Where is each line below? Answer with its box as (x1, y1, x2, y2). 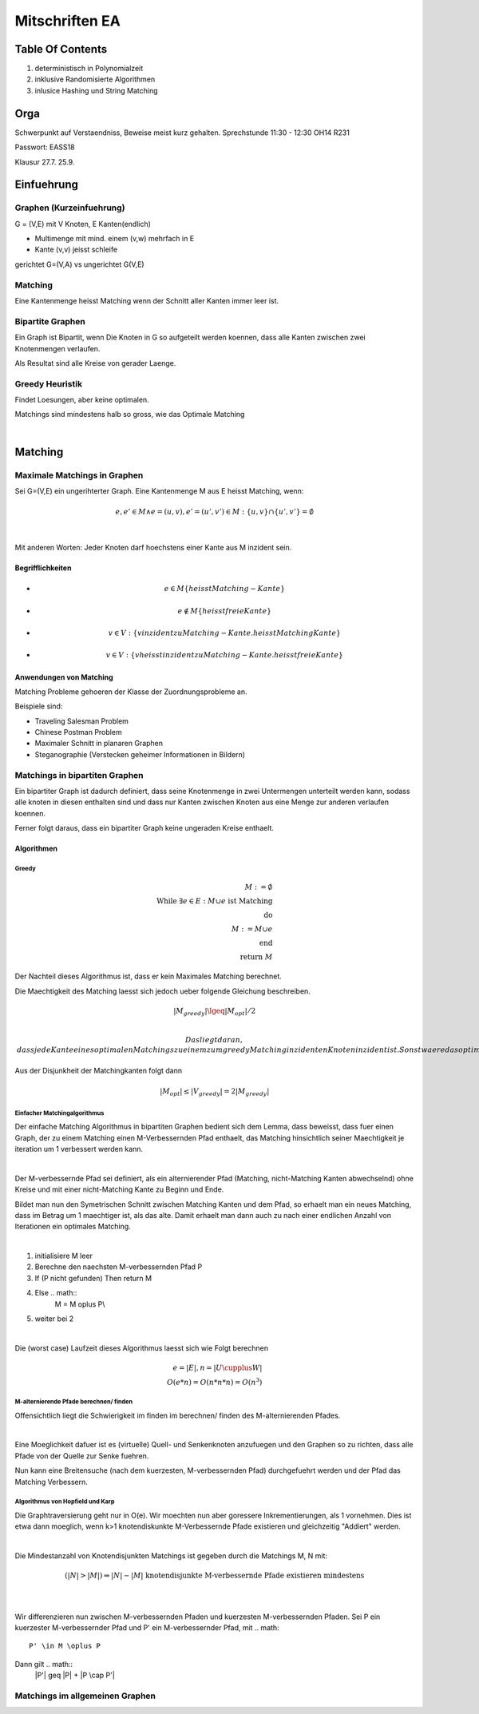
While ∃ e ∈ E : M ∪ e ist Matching (156, 897, 273, 906)
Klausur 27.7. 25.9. (14, 157, 75, 167)
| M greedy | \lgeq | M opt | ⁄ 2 (172, 1006, 256, 1018)
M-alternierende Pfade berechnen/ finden (14, 1398, 133, 1406)
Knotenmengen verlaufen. (14, 343, 101, 353)
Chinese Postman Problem (34, 728, 123, 737)
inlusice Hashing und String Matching (34, 85, 159, 95)
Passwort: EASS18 (14, 142, 75, 152)
